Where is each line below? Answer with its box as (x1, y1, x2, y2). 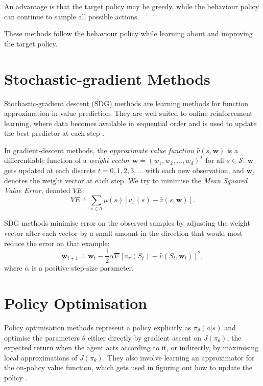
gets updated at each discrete (4, 165, 96, 176)
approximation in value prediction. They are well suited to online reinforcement (4, 108, 253, 118)
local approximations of (4, 352, 78, 363)
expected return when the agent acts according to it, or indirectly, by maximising (4, 342, 259, 353)
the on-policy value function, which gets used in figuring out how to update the (4, 362, 252, 373)
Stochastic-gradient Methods (4, 68, 210, 89)
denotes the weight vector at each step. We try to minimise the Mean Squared (4, 175, 248, 185)
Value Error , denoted (4, 185, 70, 196)
